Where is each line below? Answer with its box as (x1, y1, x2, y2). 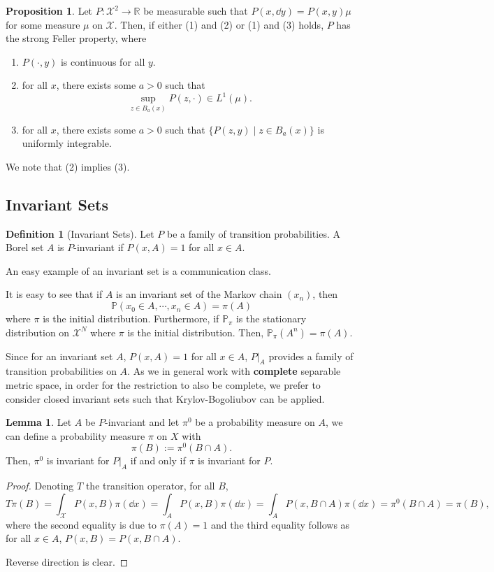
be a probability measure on (195, 415, 315, 429)
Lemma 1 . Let (6, 415, 72, 429)
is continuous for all (60, 54, 145, 69)
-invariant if (73, 240, 124, 255)
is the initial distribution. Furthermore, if (43, 311, 219, 326)
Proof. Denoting (6, 478, 74, 493)
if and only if (130, 453, 186, 468)
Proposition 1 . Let (6, 3, 93, 17)
